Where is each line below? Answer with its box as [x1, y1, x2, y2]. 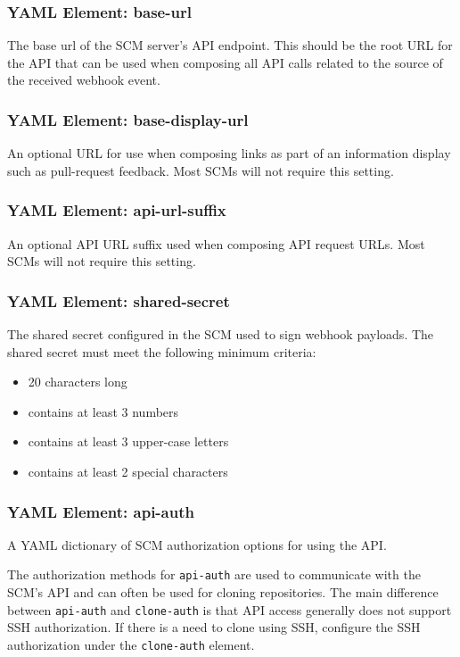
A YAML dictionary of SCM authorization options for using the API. [7, 535, 387, 553]
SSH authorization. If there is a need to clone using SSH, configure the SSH [7, 618, 421, 636]
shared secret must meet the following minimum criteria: [7, 342, 316, 361]
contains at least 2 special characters [28, 462, 228, 480]
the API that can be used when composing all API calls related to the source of [7, 53, 443, 71]
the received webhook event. [7, 71, 160, 89]
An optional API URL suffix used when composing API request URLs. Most [7, 234, 425, 253]
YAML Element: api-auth [7, 500, 194, 522]
